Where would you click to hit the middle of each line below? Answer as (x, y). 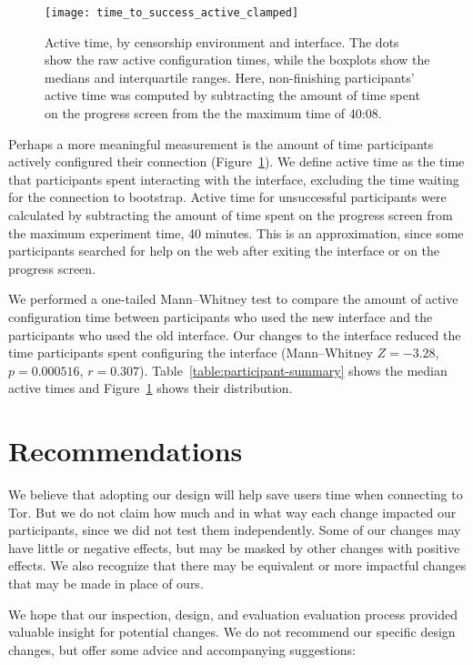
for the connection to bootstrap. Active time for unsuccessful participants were (227, 197)
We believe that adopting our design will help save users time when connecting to (236, 494)
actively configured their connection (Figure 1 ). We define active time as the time (236, 161)
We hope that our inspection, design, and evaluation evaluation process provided (233, 614)
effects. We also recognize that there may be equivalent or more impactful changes (237, 565)
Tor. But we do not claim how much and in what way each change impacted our (232, 512)
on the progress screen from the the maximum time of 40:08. (213, 113)
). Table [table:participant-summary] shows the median (293, 370)
